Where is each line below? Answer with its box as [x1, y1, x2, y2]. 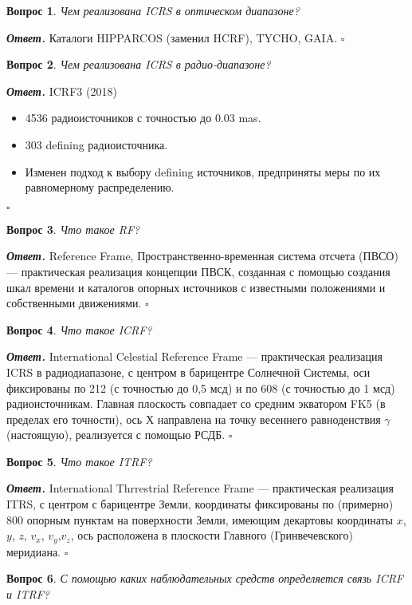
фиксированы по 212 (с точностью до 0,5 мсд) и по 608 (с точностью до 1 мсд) [6, 379, 395, 396]
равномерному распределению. [25, 179, 175, 196]
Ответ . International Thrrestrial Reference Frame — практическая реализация [6, 480, 394, 496]
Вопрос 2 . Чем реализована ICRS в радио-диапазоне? [6, 56, 271, 73]
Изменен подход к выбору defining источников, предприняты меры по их [25, 163, 381, 180]
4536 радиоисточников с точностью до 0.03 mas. [25, 109, 261, 126]
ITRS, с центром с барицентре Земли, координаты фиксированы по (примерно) [6, 496, 394, 512]
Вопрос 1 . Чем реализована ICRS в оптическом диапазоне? [6, 2, 300, 18]
